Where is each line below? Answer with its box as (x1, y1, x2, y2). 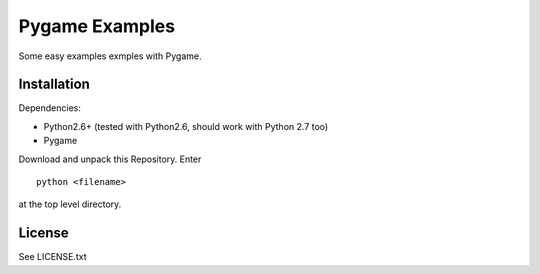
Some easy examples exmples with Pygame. (18, 50, 202, 62)
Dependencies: (18, 102, 82, 114)
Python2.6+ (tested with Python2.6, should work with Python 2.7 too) (43, 120, 329, 132)
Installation (18, 76, 90, 93)
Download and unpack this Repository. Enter (18, 153, 202, 165)
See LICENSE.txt (18, 251, 87, 263)
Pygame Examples (18, 15, 175, 37)
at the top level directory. (18, 198, 122, 210)
